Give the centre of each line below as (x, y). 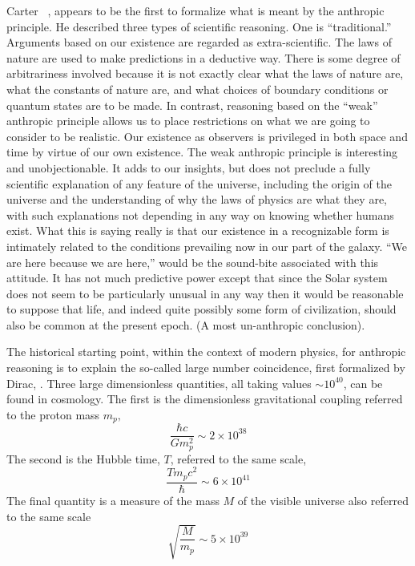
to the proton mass (53, 414)
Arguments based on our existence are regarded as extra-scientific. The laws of (199, 42)
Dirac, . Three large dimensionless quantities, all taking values (159, 383)
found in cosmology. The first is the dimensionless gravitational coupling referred (205, 399)
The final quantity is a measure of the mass (113, 500)
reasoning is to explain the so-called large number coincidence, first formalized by (206, 368)
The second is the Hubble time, (83, 458)
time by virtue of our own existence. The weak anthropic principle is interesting (202, 152)
